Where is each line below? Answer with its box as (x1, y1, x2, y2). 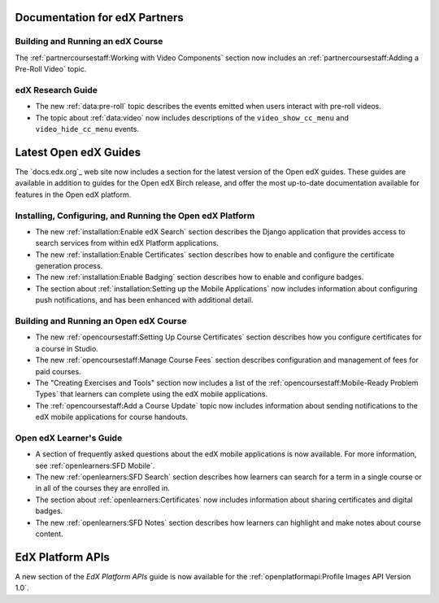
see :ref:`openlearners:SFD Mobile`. (35, 461, 155, 470)
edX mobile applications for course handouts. (35, 412, 189, 422)
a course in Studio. (35, 343, 99, 353)
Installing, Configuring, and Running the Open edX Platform (15, 210, 255, 221)
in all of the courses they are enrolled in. (35, 483, 171, 493)
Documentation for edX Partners (15, 11, 185, 24)
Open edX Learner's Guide (15, 432, 123, 444)
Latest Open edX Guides (15, 145, 141, 159)
